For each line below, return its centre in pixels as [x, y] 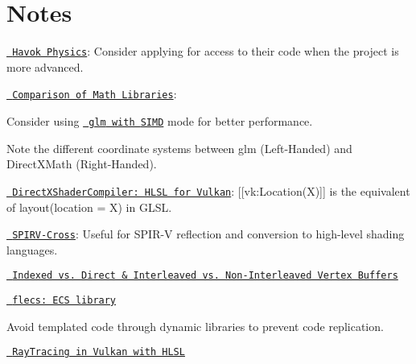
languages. [32, 249]
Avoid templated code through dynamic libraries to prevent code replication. [195, 326]
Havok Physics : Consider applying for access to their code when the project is [206, 51]
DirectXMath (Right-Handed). [82, 164]
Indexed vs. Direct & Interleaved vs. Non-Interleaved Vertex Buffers [205, 276]
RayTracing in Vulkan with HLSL [99, 352]
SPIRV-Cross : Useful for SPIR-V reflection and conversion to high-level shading [208, 234]
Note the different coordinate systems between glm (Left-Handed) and [179, 148]
